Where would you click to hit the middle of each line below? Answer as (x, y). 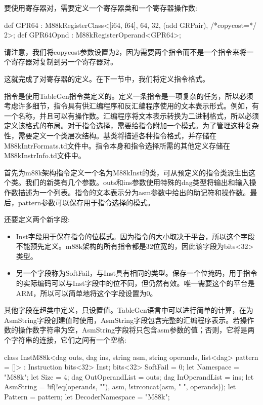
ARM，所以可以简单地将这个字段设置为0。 (86, 293)
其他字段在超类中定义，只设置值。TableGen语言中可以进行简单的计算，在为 (129, 310)
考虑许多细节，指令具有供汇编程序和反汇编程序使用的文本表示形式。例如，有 (131, 106)
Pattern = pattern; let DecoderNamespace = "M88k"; (87, 396)
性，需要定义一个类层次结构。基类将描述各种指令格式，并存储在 (110, 135)
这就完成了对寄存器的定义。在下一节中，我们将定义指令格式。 (107, 78)
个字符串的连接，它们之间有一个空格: (65, 340)
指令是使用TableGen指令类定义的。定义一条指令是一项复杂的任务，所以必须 (129, 96)
